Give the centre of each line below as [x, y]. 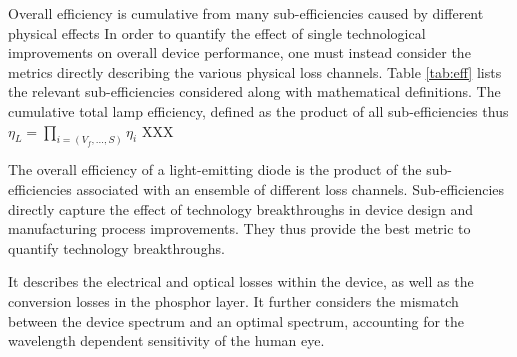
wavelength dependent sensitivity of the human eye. [166, 340]
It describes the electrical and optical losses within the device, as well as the [241, 281]
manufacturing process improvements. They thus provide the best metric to [239, 228]
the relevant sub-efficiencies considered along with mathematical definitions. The [254, 91]
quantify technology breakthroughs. [116, 247]
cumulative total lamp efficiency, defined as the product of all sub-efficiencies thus [258, 110]
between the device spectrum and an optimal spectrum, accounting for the [236, 320]
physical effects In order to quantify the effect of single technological [217, 32]
